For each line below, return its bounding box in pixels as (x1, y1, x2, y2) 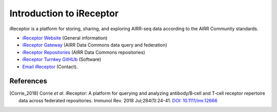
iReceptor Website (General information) (22, 35, 108, 41)
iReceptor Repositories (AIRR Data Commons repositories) (22, 49, 146, 55)
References (9, 77, 47, 85)
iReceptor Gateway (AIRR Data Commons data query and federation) (22, 42, 168, 48)
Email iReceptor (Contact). (22, 63, 78, 70)
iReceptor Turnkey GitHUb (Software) (22, 56, 102, 62)
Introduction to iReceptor (9, 8, 119, 19)
